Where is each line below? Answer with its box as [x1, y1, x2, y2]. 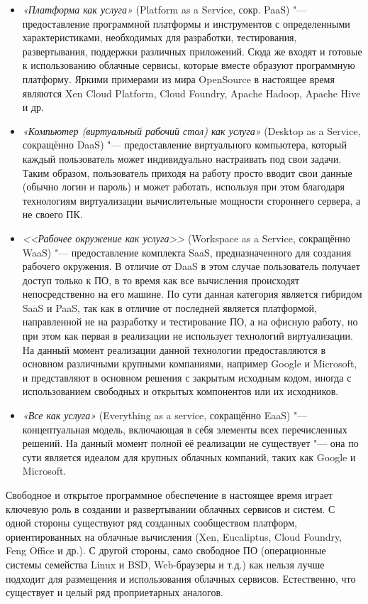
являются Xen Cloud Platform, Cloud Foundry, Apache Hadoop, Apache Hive [22, 85, 361, 100]
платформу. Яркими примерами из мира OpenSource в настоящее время [22, 71, 335, 86]
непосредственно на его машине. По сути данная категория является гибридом [22, 286, 362, 301]
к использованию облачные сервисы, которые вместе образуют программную [22, 58, 355, 72]
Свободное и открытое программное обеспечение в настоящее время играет [6, 487, 333, 502]
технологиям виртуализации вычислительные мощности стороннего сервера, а [22, 193, 361, 207]
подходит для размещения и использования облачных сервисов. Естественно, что [6, 571, 356, 586]
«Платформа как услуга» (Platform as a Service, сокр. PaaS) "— [22, 2, 307, 16]
